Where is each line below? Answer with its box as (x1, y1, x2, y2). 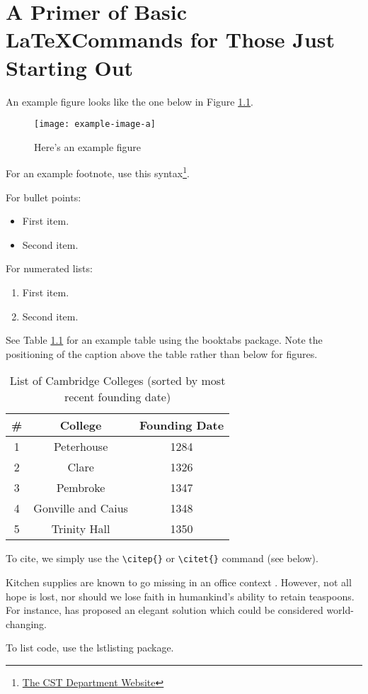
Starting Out (6, 52, 134, 82)
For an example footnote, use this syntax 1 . (6, 164, 190, 180)
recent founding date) (64, 388, 171, 405)
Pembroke (56, 479, 105, 496)
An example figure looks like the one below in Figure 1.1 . (6, 94, 253, 108)
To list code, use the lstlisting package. (6, 640, 174, 655)
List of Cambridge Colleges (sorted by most (9, 372, 226, 389)
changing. (6, 616, 47, 631)
